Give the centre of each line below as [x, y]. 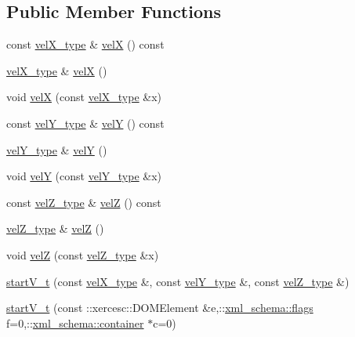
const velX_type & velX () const [85, 44]
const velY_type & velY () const [85, 123]
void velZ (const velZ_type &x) [83, 254]
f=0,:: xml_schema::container [75, 323]
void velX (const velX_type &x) [84, 97]
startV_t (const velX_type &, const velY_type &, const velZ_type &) [178, 281]
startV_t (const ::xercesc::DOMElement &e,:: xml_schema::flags [160, 308]
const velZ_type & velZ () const [84, 202]
